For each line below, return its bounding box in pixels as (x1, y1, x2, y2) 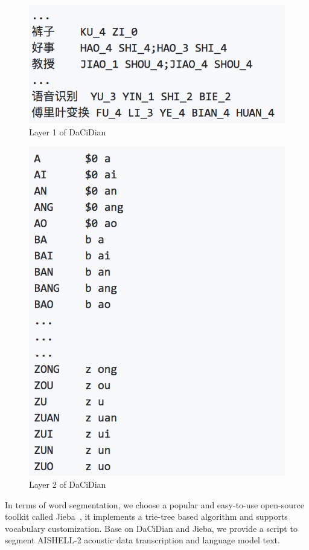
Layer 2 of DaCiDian (29, 478, 106, 491)
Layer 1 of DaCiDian (29, 126, 106, 138)
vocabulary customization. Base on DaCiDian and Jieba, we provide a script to (5, 522, 298, 534)
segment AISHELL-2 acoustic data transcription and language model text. (5, 534, 280, 546)
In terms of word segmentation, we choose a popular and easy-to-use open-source (5, 498, 305, 511)
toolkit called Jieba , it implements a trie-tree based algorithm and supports (5, 510, 288, 523)
